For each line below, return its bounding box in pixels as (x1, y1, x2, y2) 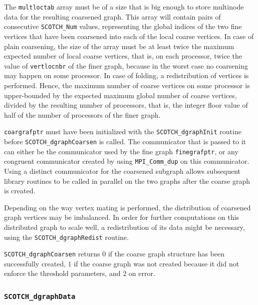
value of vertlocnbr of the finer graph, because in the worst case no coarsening (4, 60, 248, 71)
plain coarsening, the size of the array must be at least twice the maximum (4, 41, 234, 51)
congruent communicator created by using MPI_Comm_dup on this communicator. (4, 156, 249, 166)
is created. (4, 185, 36, 196)
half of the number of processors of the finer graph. (4, 109, 161, 120)
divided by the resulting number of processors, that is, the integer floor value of (4, 100, 248, 110)
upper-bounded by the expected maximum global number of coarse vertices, (4, 90, 237, 100)
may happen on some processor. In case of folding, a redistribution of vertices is (4, 70, 249, 81)
